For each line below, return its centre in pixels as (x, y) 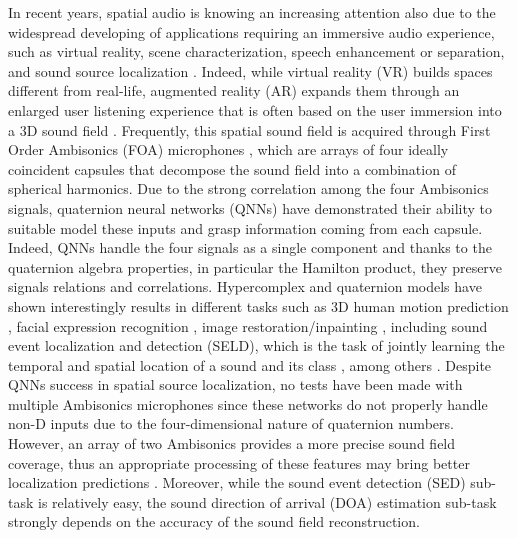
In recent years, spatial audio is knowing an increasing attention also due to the (252, 12)
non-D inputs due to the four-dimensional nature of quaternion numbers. (231, 423)
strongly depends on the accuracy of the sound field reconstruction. (214, 521)
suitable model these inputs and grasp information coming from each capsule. (245, 227)
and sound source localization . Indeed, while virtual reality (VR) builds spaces (250, 70)
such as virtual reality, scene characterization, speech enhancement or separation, (256, 51)
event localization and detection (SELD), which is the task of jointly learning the (256, 345)
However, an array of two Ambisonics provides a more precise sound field (232, 443)
